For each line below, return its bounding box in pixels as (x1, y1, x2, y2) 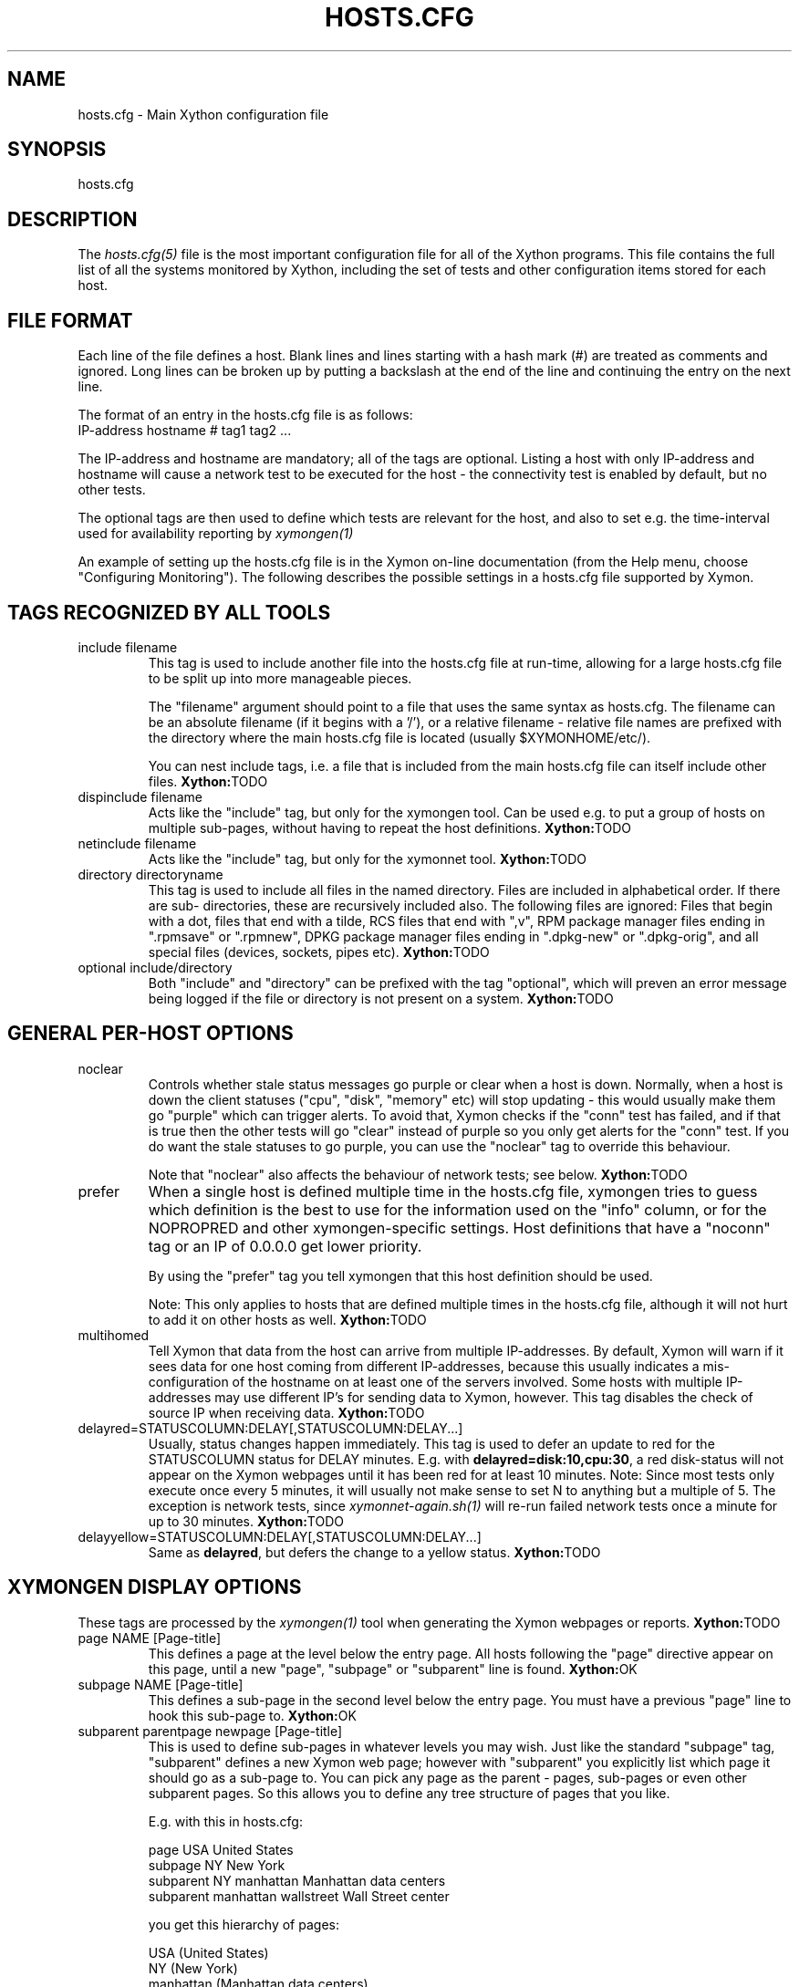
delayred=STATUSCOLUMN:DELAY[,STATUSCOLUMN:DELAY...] (78, 1420, 463, 1436)
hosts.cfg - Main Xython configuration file (78, 106, 329, 122)
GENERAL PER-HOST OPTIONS (7, 1022, 294, 1046)
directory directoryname (78, 866, 223, 882)
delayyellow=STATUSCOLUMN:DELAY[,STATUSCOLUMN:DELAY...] (78, 1528, 482, 1545)
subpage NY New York (148, 1857, 285, 1873)
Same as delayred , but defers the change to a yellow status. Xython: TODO (148, 1544, 601, 1560)
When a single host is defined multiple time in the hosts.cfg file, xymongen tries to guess (148, 1181, 758, 1201)
